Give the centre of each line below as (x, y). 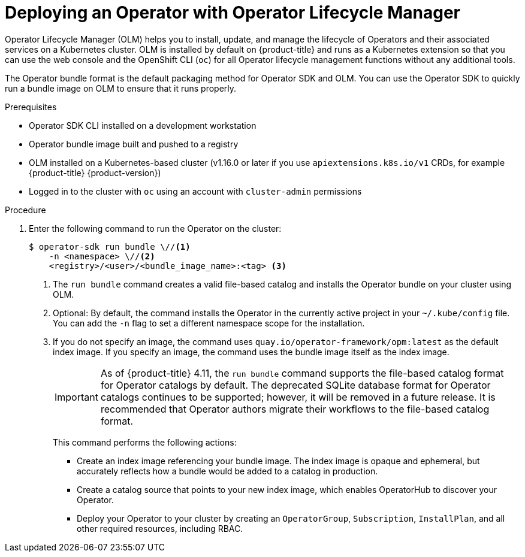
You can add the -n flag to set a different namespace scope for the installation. (209, 323)
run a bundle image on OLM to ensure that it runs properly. (121, 88)
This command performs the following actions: (145, 442)
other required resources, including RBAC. (160, 528)
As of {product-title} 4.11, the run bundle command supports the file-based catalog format (302, 373)
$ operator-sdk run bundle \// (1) (110, 246)
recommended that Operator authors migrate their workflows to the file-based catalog (295, 409)
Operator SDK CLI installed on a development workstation (143, 125)
